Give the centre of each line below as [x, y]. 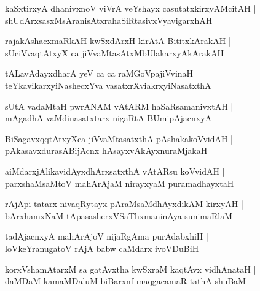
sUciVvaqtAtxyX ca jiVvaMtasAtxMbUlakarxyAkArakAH [115, 52]
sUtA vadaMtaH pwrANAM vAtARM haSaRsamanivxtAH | [119, 106]
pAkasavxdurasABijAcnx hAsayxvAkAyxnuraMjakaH [106, 150]
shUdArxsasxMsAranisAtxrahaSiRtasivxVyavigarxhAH [109, 20]
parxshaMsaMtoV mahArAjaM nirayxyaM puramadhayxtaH [120, 183]
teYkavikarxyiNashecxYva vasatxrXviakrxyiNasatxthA [108, 85]
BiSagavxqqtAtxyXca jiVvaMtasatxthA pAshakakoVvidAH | [119, 138]
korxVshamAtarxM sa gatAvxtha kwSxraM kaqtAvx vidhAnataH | [131, 269]
